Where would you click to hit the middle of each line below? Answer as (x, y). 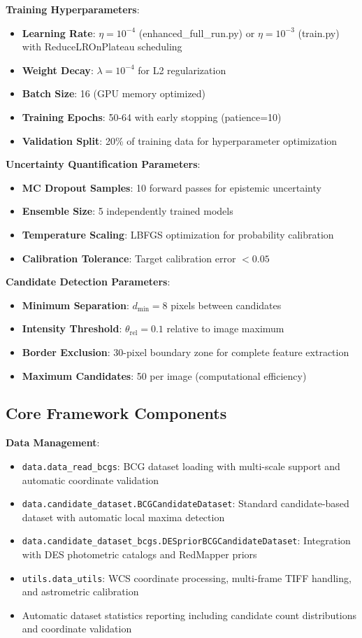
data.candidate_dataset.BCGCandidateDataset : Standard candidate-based (186, 503)
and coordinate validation (77, 629)
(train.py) (319, 33)
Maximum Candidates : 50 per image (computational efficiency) (164, 375)
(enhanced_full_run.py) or (197, 33)
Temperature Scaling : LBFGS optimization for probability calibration (178, 234)
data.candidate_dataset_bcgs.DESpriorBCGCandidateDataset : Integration (186, 540)
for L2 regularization (182, 70)
